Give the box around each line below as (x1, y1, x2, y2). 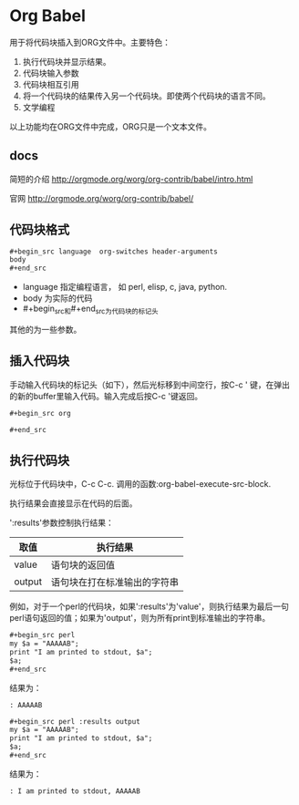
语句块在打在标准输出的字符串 (50, 576, 180, 589)
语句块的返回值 (50, 559, 116, 572)
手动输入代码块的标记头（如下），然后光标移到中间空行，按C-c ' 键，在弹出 (9, 379, 290, 390)
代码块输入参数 (22, 67, 79, 78)
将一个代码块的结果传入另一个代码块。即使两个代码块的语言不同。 (22, 90, 271, 101)
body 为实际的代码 (22, 293, 93, 304)
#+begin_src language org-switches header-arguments (9, 247, 219, 256)
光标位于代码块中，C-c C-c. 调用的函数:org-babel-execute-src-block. (9, 479, 272, 490)
